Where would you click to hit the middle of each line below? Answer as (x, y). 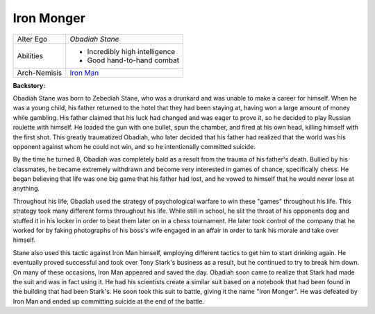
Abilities (30, 55)
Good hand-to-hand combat (133, 60)
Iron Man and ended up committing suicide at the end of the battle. (109, 301)
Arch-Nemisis (40, 73)
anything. (26, 189)
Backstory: (29, 85)
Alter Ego (32, 39)
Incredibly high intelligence (131, 51)
